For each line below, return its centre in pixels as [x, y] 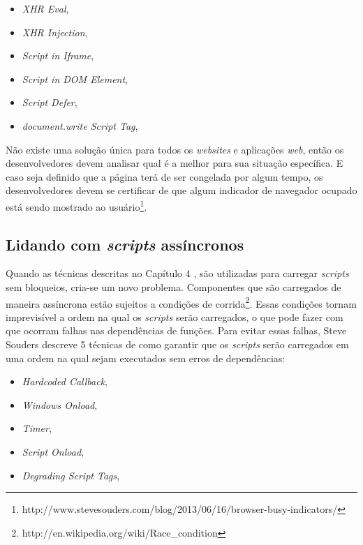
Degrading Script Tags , [71, 475]
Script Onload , [53, 451]
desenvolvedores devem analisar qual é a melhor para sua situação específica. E [175, 163]
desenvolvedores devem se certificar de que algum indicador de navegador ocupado [181, 190]
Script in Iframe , [58, 55]
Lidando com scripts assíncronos [125, 244]
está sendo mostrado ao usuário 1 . [76, 205]
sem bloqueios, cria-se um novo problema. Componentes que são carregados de [173, 286]
